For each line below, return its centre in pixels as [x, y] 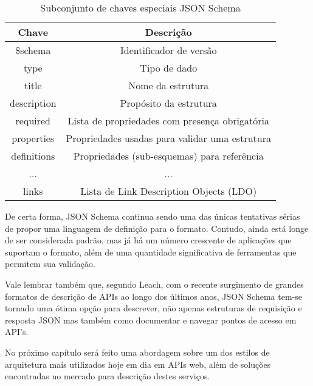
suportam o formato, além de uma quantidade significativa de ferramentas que [151, 252]
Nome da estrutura [169, 85]
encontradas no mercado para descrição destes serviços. [108, 376]
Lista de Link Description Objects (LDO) [169, 191]
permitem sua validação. [50, 264]
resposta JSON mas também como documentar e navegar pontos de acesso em [151, 320]
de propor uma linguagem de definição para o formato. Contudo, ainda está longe [157, 228]
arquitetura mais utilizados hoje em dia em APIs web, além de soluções [138, 364]
